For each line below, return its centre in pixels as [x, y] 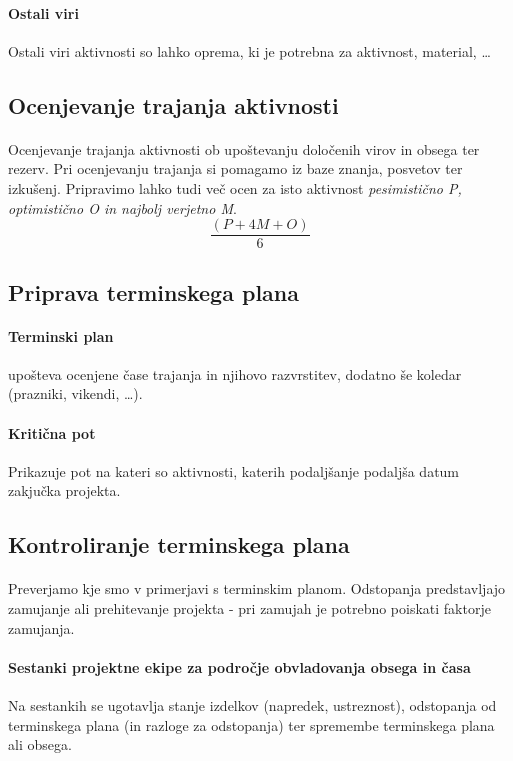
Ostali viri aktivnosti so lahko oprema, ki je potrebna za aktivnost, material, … [249, 50]
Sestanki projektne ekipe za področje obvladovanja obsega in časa [239, 666]
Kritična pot [52, 432]
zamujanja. [41, 627]
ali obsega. [40, 744]
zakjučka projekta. [64, 490]
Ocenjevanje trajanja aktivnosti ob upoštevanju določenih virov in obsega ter [244, 148]
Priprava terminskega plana [153, 291]
